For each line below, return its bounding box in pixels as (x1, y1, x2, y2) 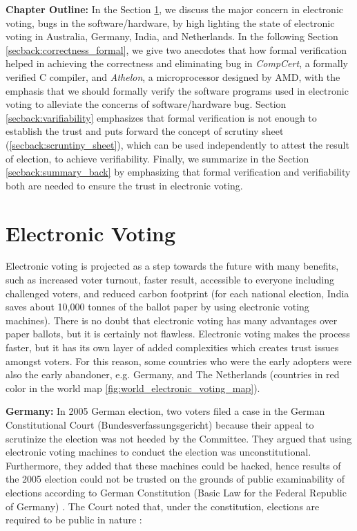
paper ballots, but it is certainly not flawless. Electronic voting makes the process (6, 326, 350, 341)
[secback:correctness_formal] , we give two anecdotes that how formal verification (6, 42, 347, 57)
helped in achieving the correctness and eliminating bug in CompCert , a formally (6, 56, 348, 71)
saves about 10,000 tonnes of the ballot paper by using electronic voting (6, 299, 309, 314)
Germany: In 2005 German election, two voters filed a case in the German (6, 404, 325, 418)
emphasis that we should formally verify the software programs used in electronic (6, 83, 349, 97)
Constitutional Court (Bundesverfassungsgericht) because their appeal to (6, 417, 314, 431)
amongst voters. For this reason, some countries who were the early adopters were (6, 353, 352, 368)
